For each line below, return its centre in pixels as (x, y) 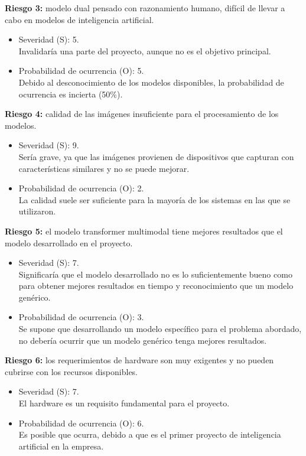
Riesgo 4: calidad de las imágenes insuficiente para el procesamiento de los (142, 114)
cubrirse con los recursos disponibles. (71, 371)
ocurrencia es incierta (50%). (71, 94)
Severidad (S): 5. (49, 39)
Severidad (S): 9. (49, 145)
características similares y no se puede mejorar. (104, 168)
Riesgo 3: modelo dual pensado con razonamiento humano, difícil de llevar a (145, 8)
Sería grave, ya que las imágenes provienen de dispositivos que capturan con (156, 156)
